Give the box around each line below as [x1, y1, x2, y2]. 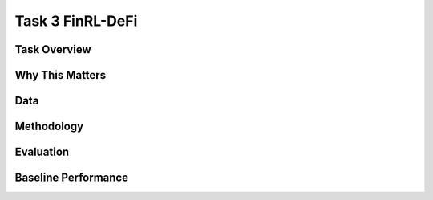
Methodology [14, 120, 84, 133]
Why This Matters [14, 68, 107, 82]
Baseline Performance [14, 171, 128, 185]
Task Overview [14, 43, 91, 56]
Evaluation [14, 145, 70, 159]
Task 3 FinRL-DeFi [14, 12, 138, 30]
